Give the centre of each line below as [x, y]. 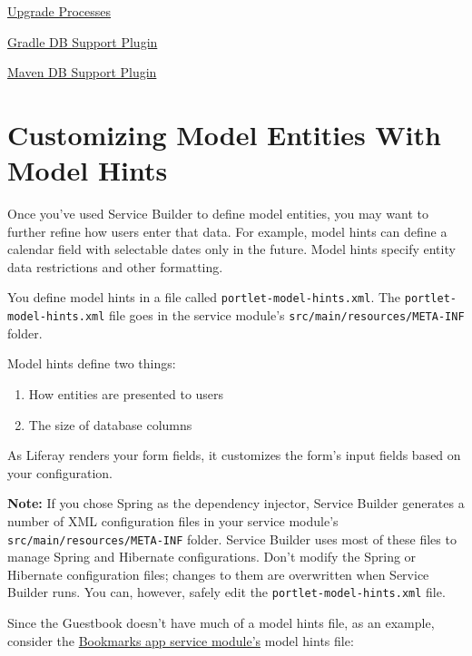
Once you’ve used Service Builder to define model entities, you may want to [218, 214]
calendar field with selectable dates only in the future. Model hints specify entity [231, 249]
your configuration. [60, 472]
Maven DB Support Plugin [82, 72]
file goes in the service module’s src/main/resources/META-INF [287, 315]
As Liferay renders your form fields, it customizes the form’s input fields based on [234, 455]
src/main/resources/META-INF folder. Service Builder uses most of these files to [232, 539]
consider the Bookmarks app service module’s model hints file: [181, 640]
